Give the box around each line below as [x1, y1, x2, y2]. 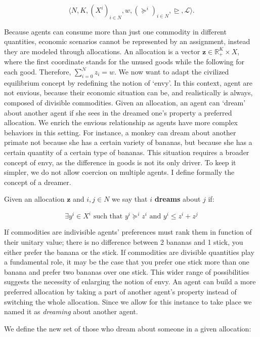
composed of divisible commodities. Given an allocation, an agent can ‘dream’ [4, 97, 246, 108]
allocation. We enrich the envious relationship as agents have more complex [4, 117, 238, 128]
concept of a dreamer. [4, 176, 71, 187]
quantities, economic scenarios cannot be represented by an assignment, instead [4, 36, 250, 47]
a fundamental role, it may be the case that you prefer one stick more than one [4, 256, 249, 267]
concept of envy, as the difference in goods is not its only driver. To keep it [4, 157, 236, 167]
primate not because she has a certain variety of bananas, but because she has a [4, 137, 252, 147]
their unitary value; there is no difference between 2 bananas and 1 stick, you [4, 237, 243, 247]
